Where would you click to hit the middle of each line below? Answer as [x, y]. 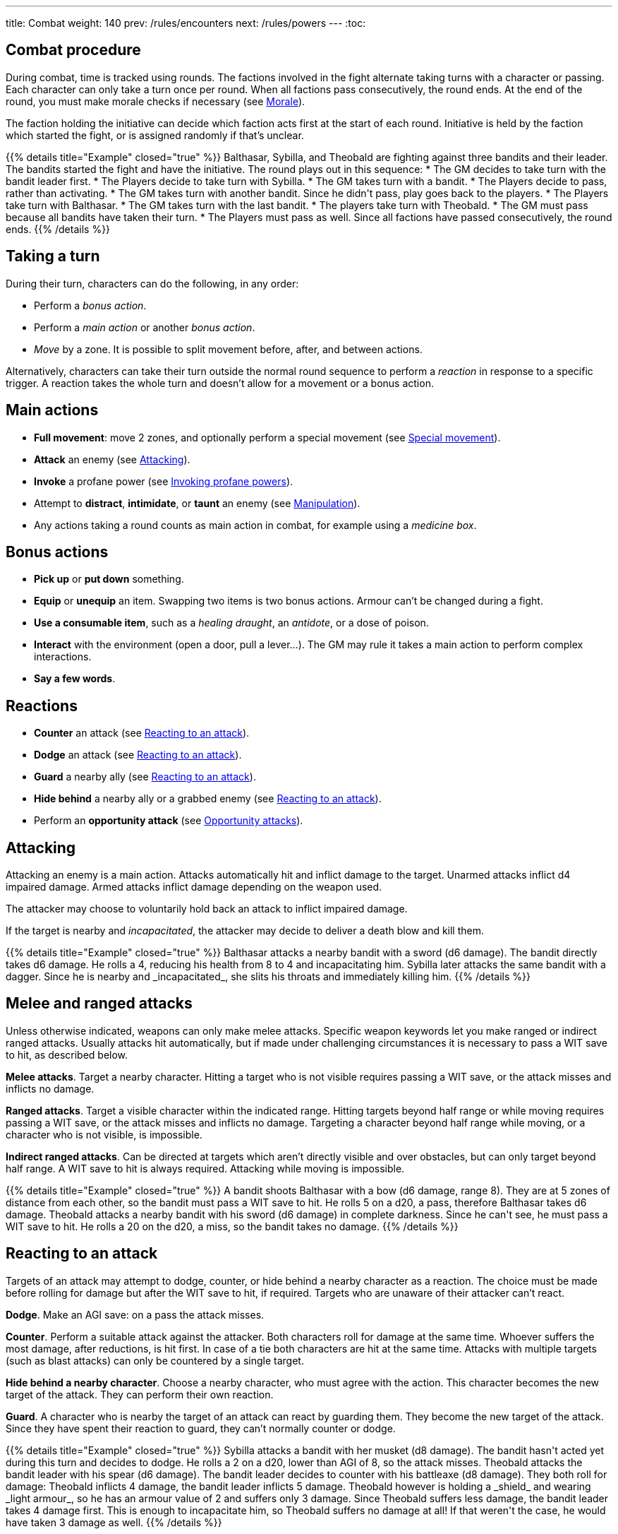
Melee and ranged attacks [99, 1004]
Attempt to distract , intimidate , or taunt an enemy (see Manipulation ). [197, 503]
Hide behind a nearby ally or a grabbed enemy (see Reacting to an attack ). [208, 799]
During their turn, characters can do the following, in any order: [152, 283]
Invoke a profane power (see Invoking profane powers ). [164, 481]
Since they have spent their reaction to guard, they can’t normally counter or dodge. [201, 1428]
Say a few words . [75, 679]
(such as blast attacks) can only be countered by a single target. [155, 1360]
